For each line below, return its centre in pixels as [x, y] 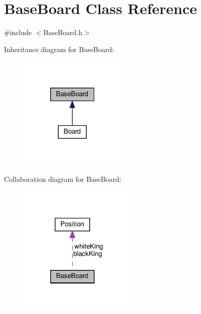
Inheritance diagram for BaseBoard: [59, 49]
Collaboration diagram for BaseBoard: [63, 179]
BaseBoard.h [63, 32]
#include [18, 32]
